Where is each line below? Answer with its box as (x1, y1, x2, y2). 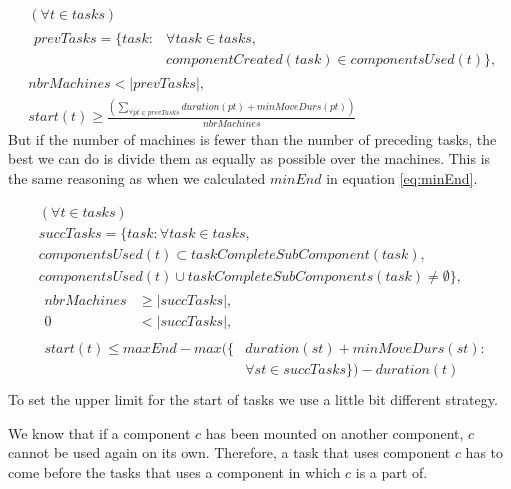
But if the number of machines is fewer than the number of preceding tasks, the (8, 128, 497, 149)
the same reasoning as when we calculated (8, 168, 266, 188)
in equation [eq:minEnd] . (326, 168, 478, 188)
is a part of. (355, 461, 428, 482)
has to (465, 442, 504, 463)
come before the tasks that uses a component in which (8, 461, 341, 482)
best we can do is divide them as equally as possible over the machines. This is (8, 148, 491, 169)
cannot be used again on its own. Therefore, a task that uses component (8, 442, 451, 463)
